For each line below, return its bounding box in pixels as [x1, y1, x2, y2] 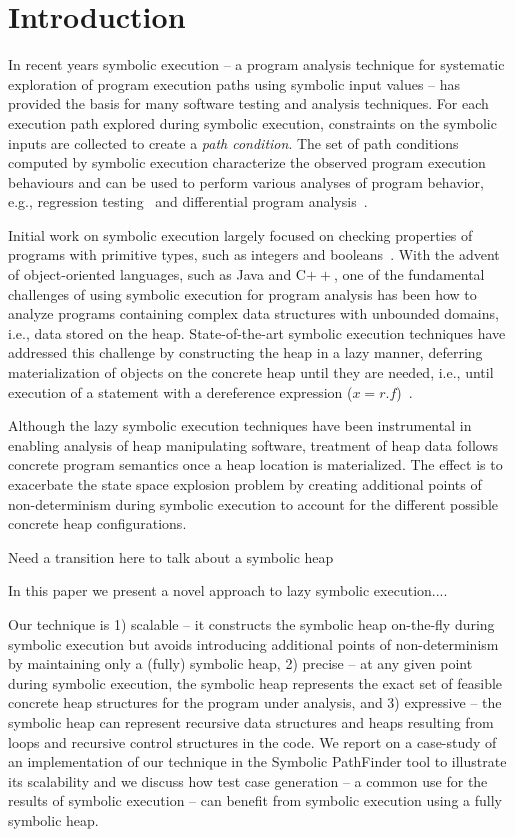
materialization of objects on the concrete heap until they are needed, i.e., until [8, 362, 494, 383]
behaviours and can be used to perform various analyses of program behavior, [8, 171, 484, 192]
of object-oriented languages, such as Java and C [8, 264, 306, 285]
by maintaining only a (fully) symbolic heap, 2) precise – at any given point [8, 653, 473, 674]
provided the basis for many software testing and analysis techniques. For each [8, 93, 489, 114]
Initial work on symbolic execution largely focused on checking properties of [8, 224, 473, 245]
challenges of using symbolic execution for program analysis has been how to [8, 283, 477, 304]
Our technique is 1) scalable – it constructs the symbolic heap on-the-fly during [8, 613, 495, 634]
